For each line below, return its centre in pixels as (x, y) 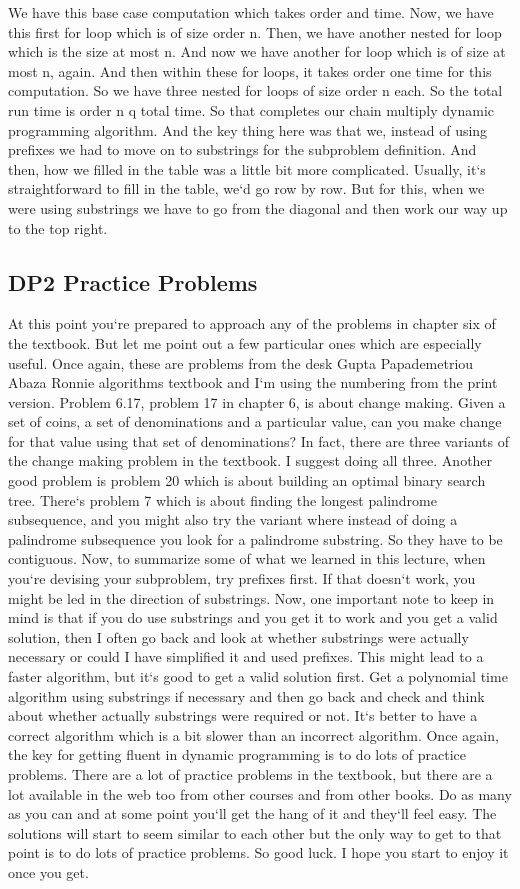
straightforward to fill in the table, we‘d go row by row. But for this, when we (246, 188)
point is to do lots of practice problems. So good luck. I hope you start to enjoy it (258, 852)
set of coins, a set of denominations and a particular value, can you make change (255, 421)
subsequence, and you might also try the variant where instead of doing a (233, 519)
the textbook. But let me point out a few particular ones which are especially (245, 342)
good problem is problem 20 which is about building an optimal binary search (247, 480)
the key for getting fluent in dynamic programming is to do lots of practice (237, 754)
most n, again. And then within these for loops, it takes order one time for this (250, 70)
